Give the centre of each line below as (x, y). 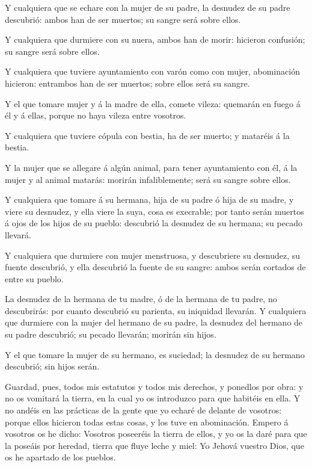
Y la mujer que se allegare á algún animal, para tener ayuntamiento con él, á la (151, 167)
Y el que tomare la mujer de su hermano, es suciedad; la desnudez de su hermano (155, 354)
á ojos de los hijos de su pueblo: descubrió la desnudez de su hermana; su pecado (154, 223)
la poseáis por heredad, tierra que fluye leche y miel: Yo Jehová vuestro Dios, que (154, 445)
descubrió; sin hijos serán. (52, 366)
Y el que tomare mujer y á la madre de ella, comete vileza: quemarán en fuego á (153, 103)
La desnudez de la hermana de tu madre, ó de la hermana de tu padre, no (141, 299)
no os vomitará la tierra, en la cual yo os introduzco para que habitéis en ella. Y (153, 398)
